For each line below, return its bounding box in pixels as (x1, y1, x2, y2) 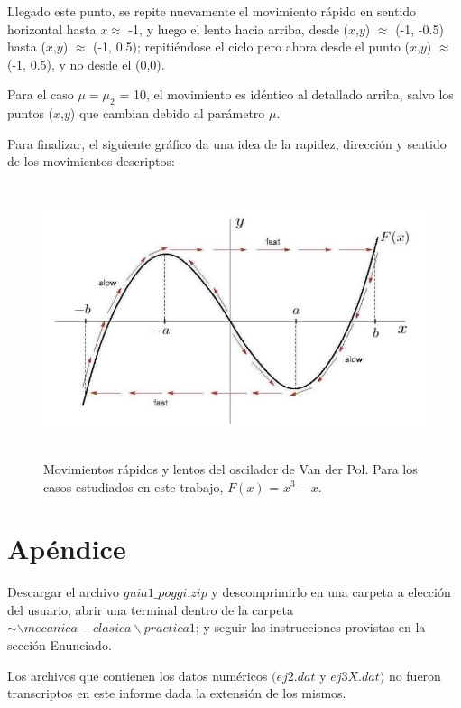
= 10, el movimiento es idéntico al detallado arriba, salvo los (119, 85, 454, 104)
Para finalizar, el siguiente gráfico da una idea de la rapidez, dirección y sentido (7, 134, 447, 153)
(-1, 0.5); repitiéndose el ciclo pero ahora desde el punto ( (93, 37, 410, 56)
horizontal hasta (7, 19, 97, 38)
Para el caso (7, 85, 74, 104)
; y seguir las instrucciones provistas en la (195, 618, 426, 637)
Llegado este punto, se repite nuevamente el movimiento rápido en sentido (7, 2, 417, 20)
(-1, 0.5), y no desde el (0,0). (7, 54, 165, 73)
